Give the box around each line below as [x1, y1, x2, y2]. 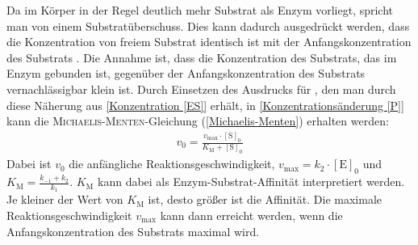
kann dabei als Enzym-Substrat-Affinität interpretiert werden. [98, 173, 405, 190]
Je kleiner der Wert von [6, 191, 123, 208]
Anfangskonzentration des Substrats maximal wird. [6, 222, 260, 239]
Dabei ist [6, 155, 52, 172]
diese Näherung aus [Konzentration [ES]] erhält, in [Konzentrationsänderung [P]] [6, 96, 404, 113]
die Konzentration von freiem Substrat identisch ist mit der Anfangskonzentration [6, 33, 412, 50]
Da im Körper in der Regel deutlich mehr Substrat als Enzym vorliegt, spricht [6, 2, 394, 18]
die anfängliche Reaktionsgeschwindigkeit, [69, 155, 275, 172]
